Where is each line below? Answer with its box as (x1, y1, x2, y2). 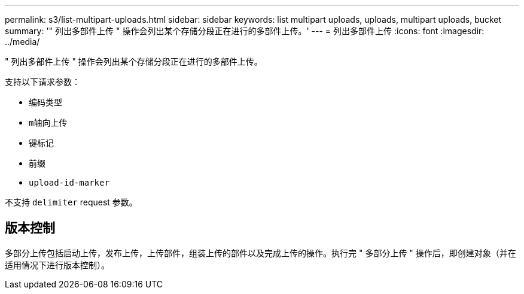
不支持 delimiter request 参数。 (5, 197, 138, 207)
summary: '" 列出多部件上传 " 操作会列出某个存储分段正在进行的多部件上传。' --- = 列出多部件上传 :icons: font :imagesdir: (5, 26, 485, 36)
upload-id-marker (29, 178, 109, 187)
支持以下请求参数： (5, 77, 80, 87)
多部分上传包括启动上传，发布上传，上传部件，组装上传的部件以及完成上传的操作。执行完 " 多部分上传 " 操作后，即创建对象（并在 (5, 247, 516, 258)
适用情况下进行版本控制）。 (5, 259, 109, 270)
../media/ (5, 37, 40, 47)
